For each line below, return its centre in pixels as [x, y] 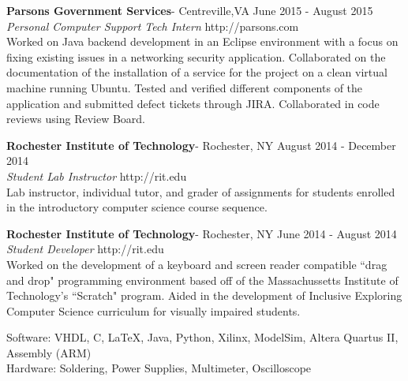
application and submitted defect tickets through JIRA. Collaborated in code [193, 103]
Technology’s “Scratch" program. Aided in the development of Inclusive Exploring [204, 295]
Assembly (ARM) [49, 352]
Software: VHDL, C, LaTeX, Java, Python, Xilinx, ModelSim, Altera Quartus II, [202, 337]
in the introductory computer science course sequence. [137, 207]
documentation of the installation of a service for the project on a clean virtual [197, 72]
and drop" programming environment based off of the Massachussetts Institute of [202, 280]
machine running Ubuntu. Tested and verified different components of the [185, 87]
